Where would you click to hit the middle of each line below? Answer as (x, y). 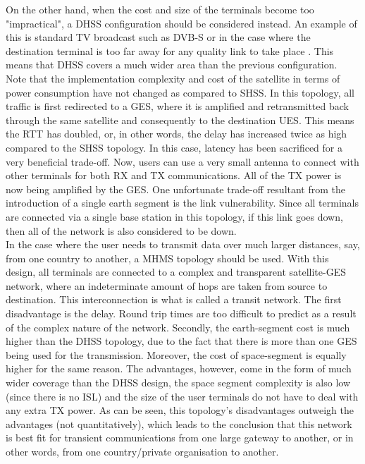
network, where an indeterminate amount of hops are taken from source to (167, 285)
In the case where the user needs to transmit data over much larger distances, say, (183, 244)
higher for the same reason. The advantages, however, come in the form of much (179, 368)
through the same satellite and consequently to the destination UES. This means (180, 120)
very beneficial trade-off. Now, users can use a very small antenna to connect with (182, 161)
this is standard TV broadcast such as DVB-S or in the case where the (158, 37)
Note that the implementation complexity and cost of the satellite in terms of (173, 78)
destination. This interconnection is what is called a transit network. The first (174, 299)
